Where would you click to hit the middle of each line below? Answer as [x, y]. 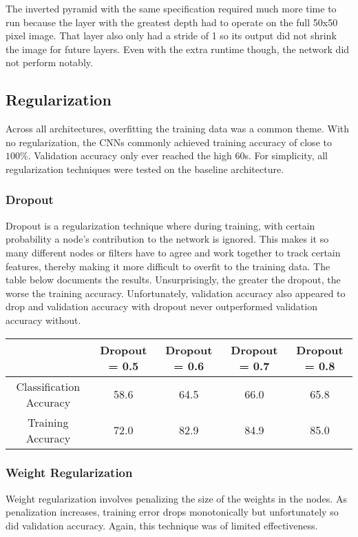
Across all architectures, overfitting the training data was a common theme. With [178, 129]
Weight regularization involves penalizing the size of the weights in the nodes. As [176, 498]
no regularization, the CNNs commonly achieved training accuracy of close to [169, 142]
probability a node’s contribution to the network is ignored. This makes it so [167, 239]
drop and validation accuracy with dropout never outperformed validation [161, 306]
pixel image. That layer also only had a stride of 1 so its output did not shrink [171, 36]
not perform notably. [49, 62]
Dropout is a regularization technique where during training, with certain [160, 225]
